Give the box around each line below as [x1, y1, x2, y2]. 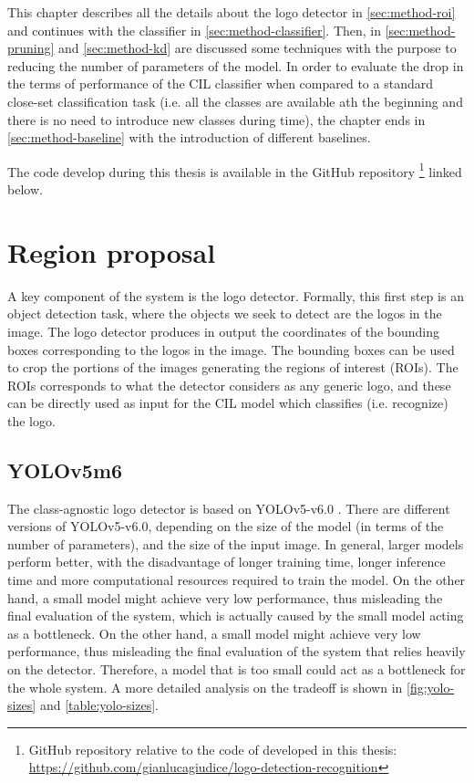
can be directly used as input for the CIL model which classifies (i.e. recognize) [7, 393, 448, 412]
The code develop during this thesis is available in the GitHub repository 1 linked [7, 159, 462, 181]
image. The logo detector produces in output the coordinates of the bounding [7, 321, 439, 340]
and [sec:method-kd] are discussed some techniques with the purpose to [58, 38, 457, 57]
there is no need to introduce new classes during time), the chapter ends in [7, 110, 426, 129]
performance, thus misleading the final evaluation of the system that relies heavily [7, 642, 466, 661]
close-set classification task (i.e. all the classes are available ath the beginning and [7, 91, 463, 110]
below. [7, 180, 43, 198]
